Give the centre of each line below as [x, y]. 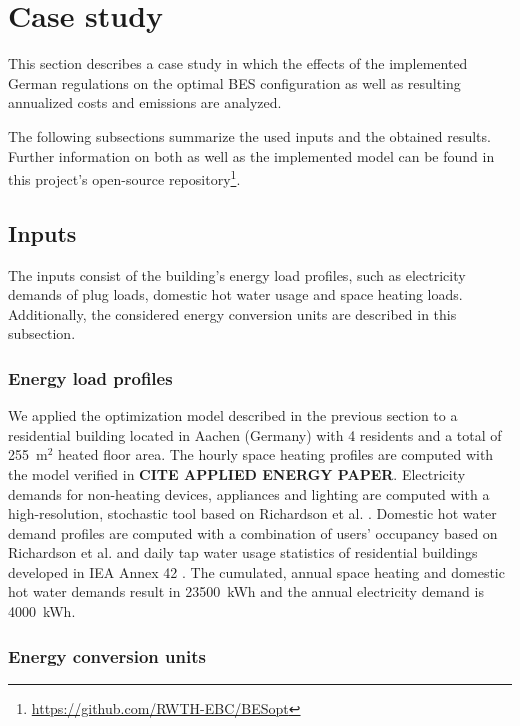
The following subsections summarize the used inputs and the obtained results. [249, 135]
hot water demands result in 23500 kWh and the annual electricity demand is [246, 591]
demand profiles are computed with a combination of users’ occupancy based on [253, 532]
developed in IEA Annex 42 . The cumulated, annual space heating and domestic [256, 571]
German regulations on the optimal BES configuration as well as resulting [234, 82]
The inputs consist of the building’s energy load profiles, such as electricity [237, 274]
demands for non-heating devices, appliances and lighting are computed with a [249, 493]
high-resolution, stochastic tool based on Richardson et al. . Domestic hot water [252, 513]
